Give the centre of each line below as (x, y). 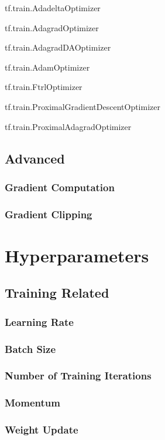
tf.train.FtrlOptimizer (44, 87)
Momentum (32, 403)
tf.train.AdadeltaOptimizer (53, 8)
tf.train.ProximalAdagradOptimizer (68, 126)
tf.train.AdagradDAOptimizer (58, 47)
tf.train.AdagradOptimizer (52, 27)
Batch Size (30, 349)
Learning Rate (39, 321)
